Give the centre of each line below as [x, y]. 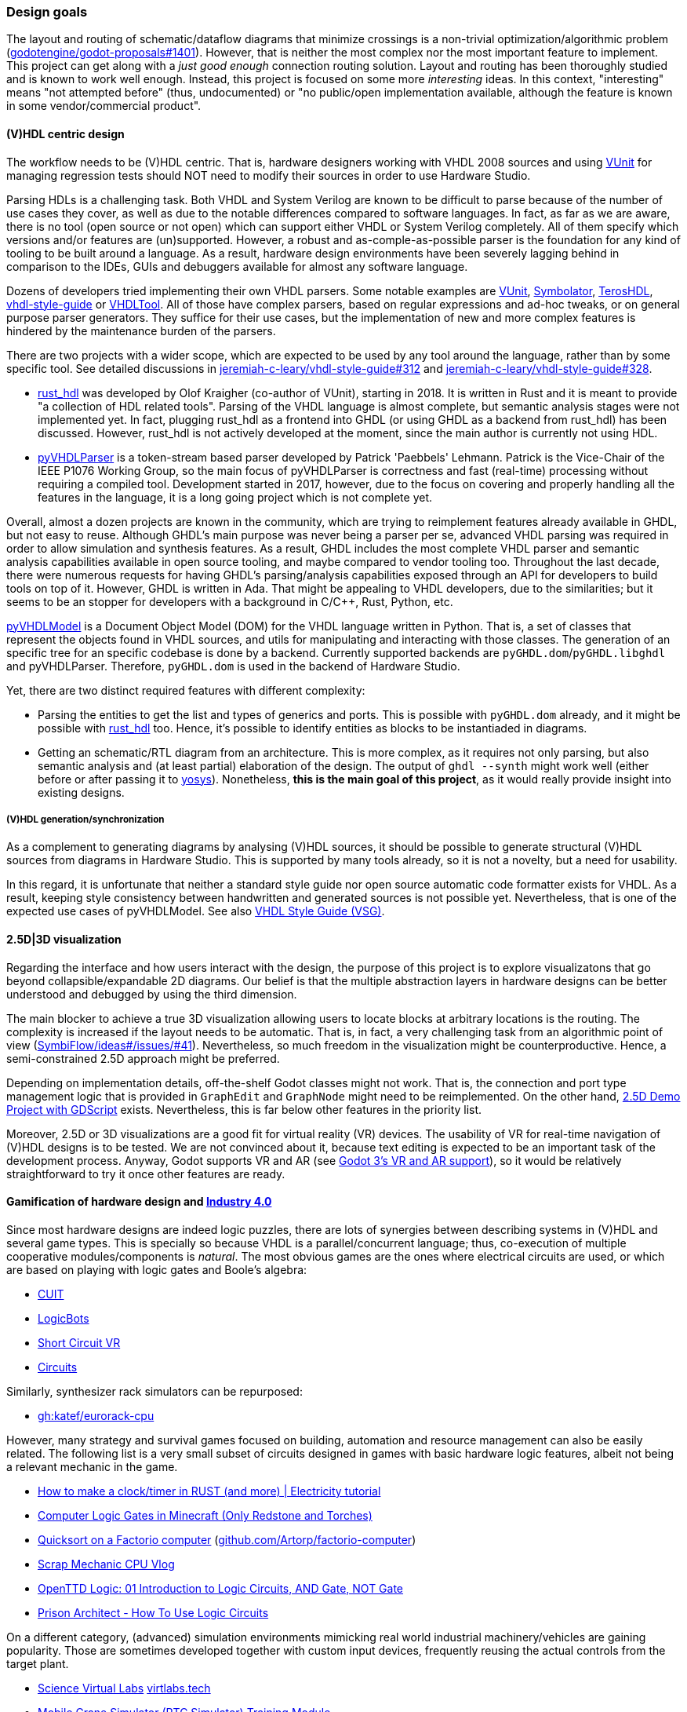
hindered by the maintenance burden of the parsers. [141, 330]
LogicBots [64, 1318]
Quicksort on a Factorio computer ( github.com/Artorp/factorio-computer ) [227, 1539]
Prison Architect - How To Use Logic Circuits [153, 1612]
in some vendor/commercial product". [104, 106]
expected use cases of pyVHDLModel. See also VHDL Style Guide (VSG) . [196, 911]
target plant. [38, 1663]
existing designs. [81, 792]
